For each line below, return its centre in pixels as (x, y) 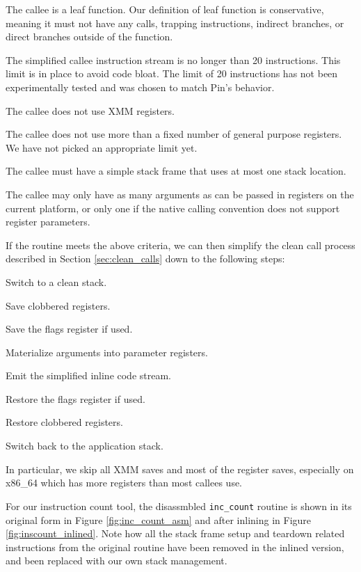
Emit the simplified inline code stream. (88, 375)
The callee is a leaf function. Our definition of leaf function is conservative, (165, 9)
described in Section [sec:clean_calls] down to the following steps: (145, 259)
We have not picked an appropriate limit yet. (102, 147)
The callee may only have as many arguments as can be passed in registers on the (180, 194)
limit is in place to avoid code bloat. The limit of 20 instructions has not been (172, 73)
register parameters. (48, 222)
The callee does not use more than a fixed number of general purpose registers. (174, 134)
